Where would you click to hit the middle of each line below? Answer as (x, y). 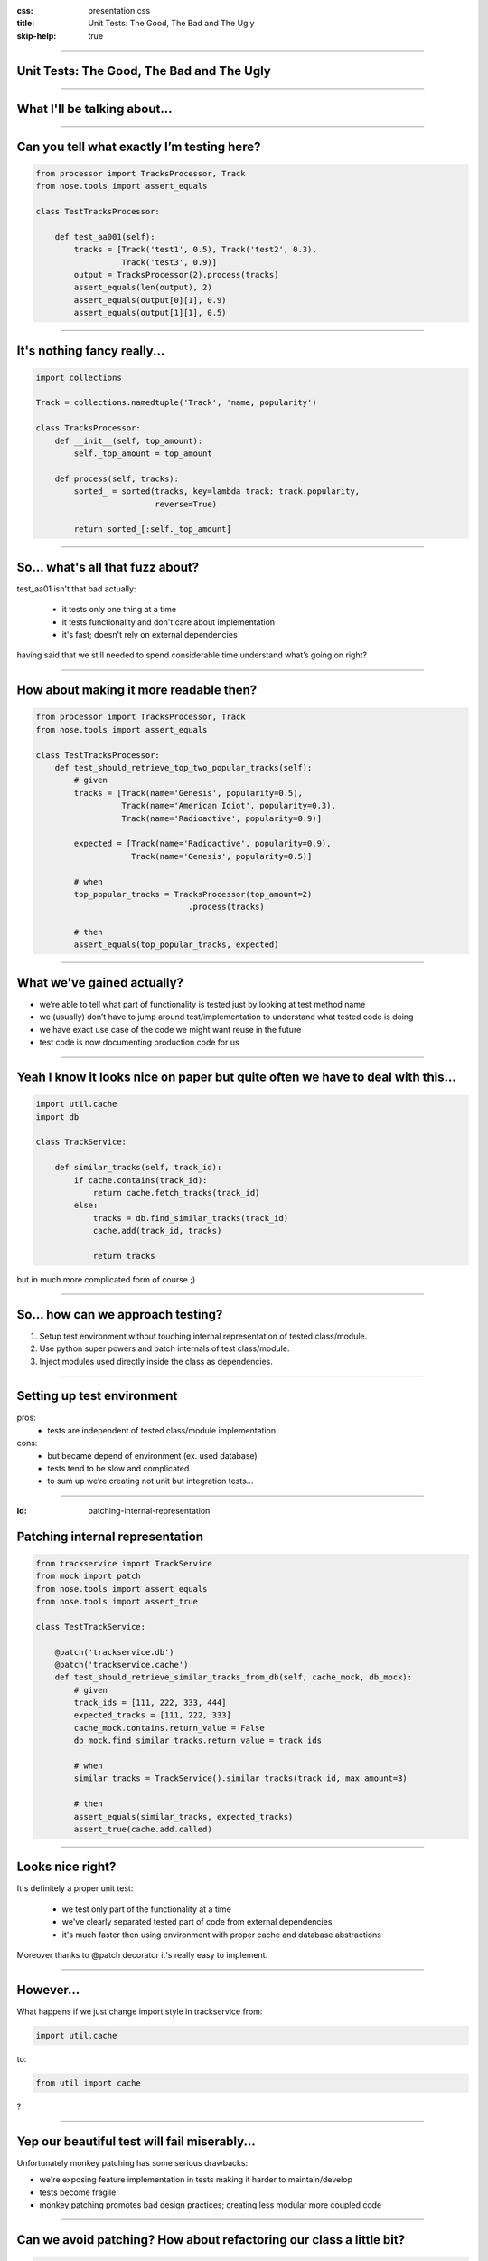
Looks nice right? (66, 1867)
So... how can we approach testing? (120, 1315)
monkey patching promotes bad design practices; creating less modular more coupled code (211, 2204)
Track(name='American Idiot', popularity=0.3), (229, 806)
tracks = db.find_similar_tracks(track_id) (191, 1218)
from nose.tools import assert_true (117, 1601)
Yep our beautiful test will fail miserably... (136, 2141)
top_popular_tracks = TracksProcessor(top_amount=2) (193, 894)
